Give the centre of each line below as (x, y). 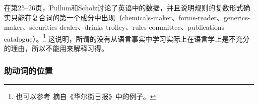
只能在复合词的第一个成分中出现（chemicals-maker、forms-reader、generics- (130, 17)
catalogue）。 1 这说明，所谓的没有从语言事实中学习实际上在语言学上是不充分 (127, 38)
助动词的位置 (29, 70)
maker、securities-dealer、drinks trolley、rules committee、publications (114, 27)
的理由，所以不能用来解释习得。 (56, 48)
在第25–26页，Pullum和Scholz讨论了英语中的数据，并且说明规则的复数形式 (124, 7)
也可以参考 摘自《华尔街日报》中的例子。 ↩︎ (86, 96)
